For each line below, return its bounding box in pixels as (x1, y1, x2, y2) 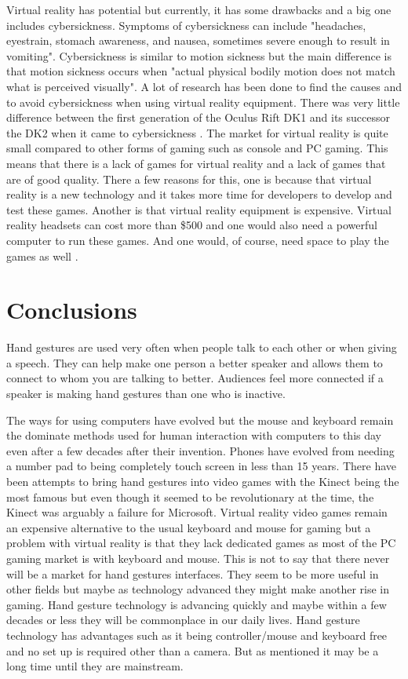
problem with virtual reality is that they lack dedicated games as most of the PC (6, 535, 396, 551)
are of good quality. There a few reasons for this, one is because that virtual (6, 170, 372, 187)
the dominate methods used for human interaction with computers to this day (6, 427, 381, 444)
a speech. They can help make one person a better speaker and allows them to (6, 354, 383, 371)
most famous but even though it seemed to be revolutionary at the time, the (6, 488, 374, 505)
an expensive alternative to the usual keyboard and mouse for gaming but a (6, 519, 371, 535)
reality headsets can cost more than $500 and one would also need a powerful (6, 217, 377, 233)
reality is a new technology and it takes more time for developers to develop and (6, 186, 392, 203)
